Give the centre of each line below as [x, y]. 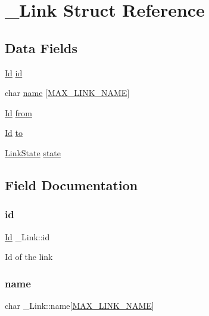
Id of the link [29, 257]
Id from [18, 112]
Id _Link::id [27, 236]
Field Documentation [71, 185]
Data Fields [41, 47]
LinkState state [33, 152]
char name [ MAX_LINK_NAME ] [67, 93]
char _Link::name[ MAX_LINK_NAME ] [79, 305]
